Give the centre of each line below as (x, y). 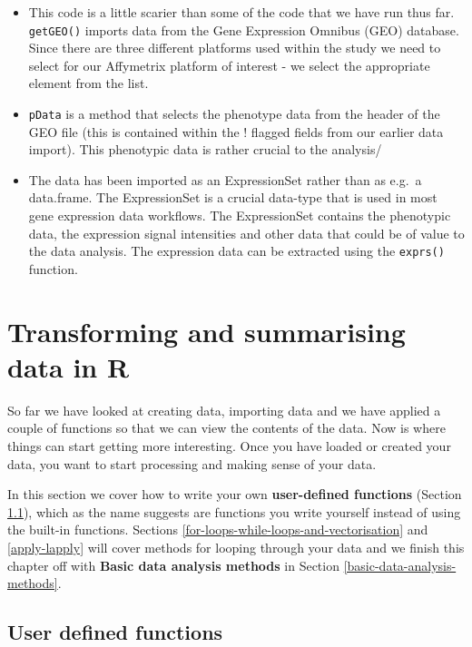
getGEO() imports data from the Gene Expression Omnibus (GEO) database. (244, 29)
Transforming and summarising (206, 331)
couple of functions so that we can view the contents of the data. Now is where (226, 428)
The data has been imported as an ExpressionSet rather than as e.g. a (225, 179)
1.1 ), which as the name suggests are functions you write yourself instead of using (234, 511)
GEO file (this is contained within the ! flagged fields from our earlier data (236, 131)
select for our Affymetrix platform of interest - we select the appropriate (229, 65)
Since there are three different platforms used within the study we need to (235, 48)
